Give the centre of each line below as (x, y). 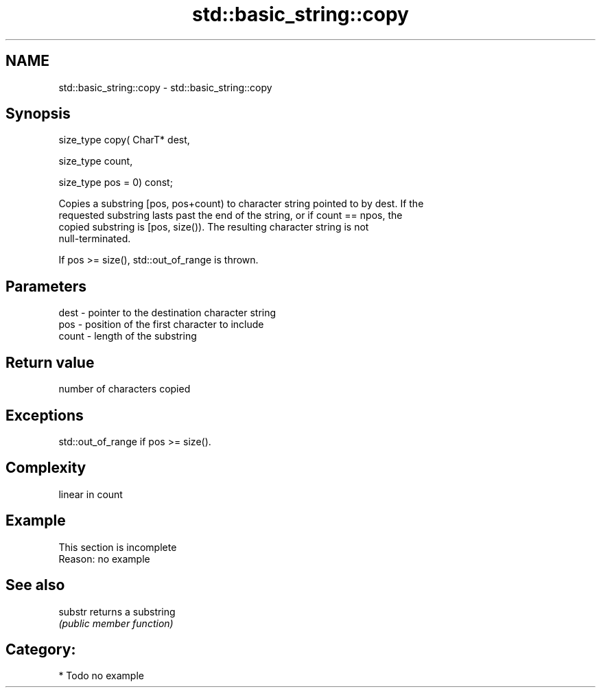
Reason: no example (104, 559)
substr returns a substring (117, 611)
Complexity (46, 468)
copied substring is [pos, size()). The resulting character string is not (214, 227)
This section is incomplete (118, 547)
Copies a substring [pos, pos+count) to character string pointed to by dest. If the (241, 204)
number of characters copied (125, 389)
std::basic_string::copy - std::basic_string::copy (165, 87)
